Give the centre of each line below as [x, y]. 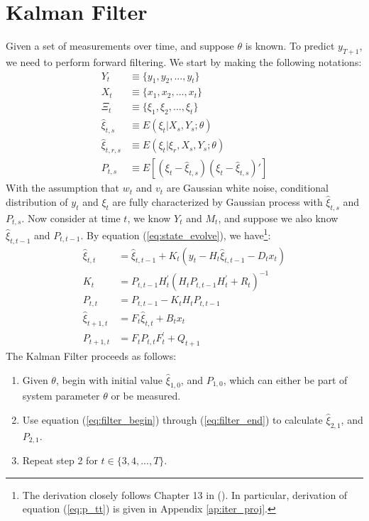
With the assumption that [63, 188]
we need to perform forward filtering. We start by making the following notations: [184, 61]
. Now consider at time [71, 218]
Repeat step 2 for [60, 460]
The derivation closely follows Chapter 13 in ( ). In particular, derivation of [185, 494]
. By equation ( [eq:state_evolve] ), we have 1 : [176, 234]
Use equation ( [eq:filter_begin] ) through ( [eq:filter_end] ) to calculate [172, 420]
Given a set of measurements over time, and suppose [120, 46]
